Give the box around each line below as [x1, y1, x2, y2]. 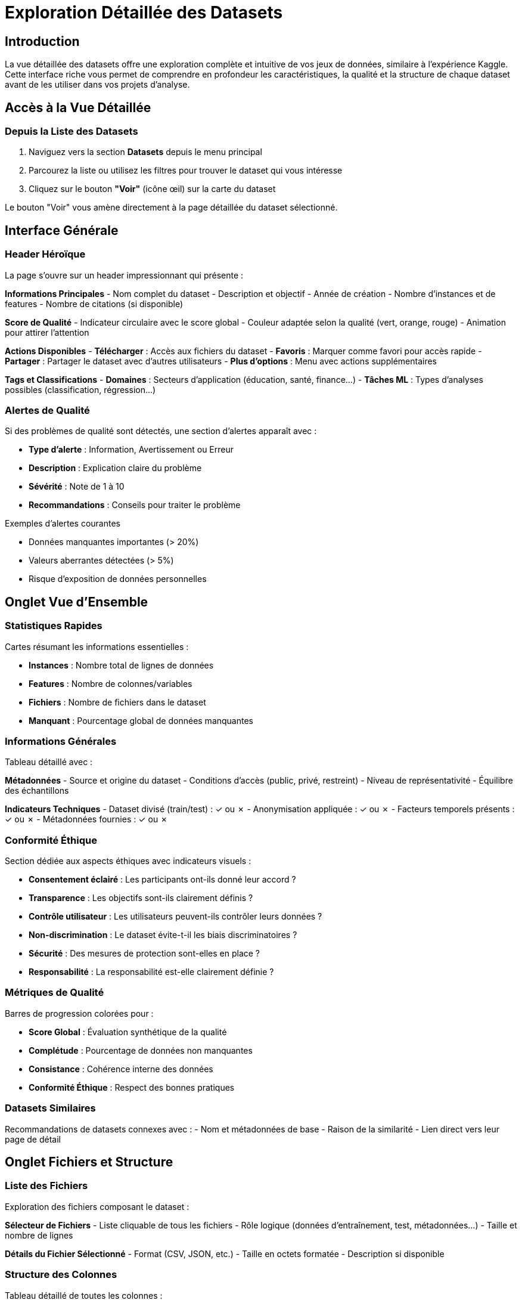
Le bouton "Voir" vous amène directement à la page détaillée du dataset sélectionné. [5, 202, 338, 213]
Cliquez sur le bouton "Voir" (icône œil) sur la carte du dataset [29, 184, 276, 194]
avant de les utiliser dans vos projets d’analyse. [5, 79, 190, 90]
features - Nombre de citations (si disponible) [5, 298, 184, 309]
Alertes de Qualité [5, 404, 90, 416]
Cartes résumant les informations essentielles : [5, 641, 189, 652]
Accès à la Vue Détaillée [5, 100, 151, 115]
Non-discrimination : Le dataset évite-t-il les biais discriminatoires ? [29, 930, 297, 940]
